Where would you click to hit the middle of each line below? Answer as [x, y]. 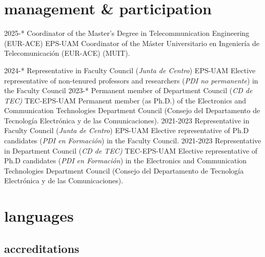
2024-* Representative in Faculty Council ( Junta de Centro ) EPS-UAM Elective [130, 70]
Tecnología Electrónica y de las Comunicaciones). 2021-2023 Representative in [127, 120]
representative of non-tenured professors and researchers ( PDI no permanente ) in [131, 80]
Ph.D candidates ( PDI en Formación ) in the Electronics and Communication [126, 160]
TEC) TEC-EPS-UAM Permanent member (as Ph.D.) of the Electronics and [125, 100]
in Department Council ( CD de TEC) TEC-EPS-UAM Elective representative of [131, 150]
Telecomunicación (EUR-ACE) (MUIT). [67, 53]
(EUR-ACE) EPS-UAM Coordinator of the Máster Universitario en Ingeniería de [132, 43]
